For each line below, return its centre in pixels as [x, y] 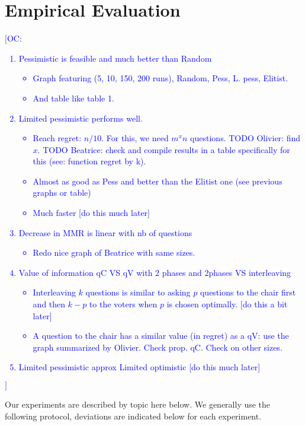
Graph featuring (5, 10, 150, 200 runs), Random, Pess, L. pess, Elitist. [160, 78]
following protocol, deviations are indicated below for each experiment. [133, 416]
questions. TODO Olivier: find [245, 138]
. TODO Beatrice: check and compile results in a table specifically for [164, 149]
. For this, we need [135, 138]
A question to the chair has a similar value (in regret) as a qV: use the [161, 336]
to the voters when [123, 304]
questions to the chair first [248, 292]
